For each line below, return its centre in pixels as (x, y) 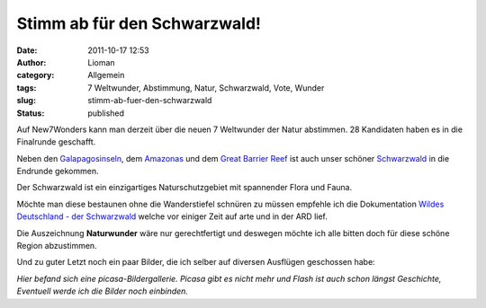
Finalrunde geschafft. (56, 142)
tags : (27, 88)
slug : (26, 101)
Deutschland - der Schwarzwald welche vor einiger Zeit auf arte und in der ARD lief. (172, 216)
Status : (31, 113)
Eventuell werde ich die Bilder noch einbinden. (103, 291)
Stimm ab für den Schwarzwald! (139, 23)
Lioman (102, 62)
